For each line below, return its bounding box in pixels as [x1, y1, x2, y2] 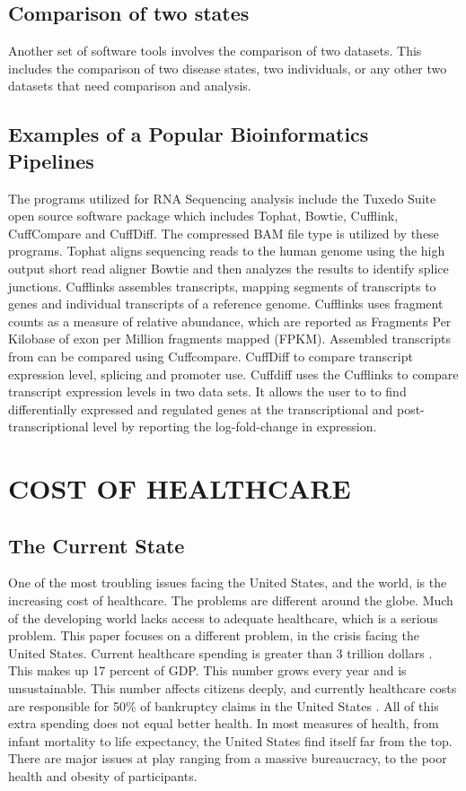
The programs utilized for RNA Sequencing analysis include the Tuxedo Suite [8, 188, 436, 207]
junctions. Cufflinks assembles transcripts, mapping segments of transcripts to [8, 276, 436, 295]
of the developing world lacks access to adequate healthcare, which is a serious [8, 608, 438, 627]
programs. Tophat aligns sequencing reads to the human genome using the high [8, 241, 445, 260]
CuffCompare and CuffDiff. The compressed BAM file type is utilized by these [8, 223, 439, 242]
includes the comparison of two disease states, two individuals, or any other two [8, 58, 447, 77]
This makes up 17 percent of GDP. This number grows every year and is [8, 661, 407, 680]
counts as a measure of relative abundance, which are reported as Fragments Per [8, 311, 452, 330]
